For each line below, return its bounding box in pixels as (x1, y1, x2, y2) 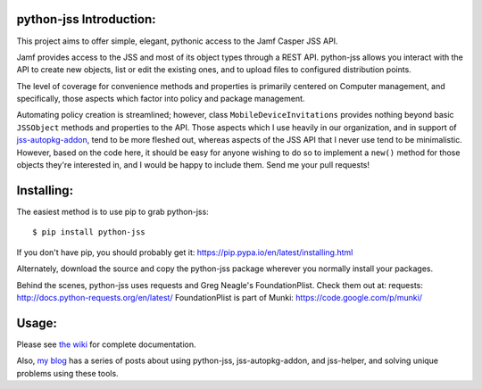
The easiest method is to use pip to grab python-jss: (16, 206, 209, 217)
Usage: (16, 315, 58, 330)
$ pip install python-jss (32, 228, 146, 237)
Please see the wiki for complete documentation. (16, 339, 196, 350)
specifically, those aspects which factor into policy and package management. (16, 94, 305, 104)
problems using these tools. (16, 368, 120, 378)
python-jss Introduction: (16, 12, 156, 27)
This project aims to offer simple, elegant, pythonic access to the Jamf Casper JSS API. (16, 36, 338, 46)
